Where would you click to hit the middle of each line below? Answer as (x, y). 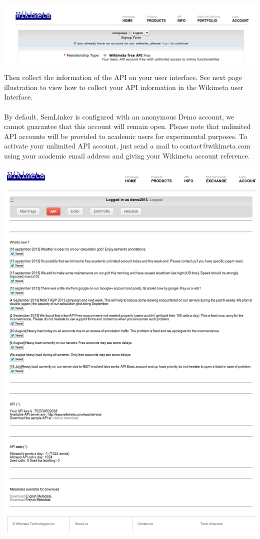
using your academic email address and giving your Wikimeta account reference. (127, 155)
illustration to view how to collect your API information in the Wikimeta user (124, 87)
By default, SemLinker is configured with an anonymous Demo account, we (119, 116)
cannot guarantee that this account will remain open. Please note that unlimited (127, 126)
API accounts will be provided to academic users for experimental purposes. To (126, 136)
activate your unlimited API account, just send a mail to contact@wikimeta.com (127, 146)
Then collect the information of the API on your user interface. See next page (123, 77)
